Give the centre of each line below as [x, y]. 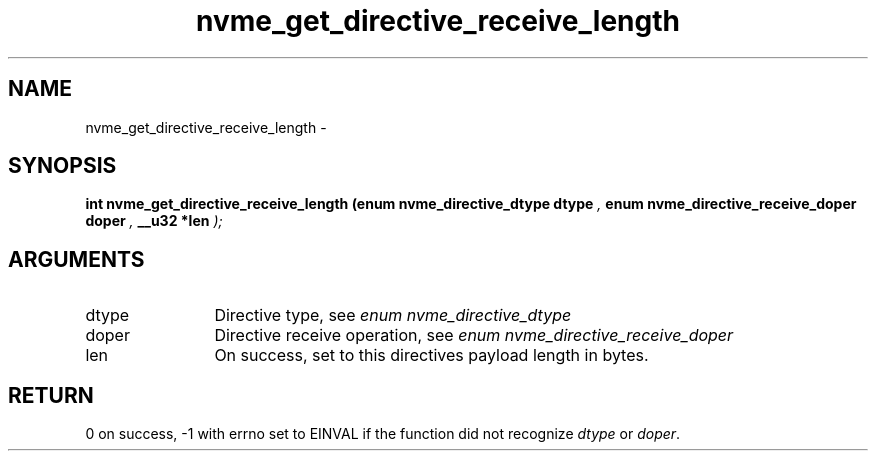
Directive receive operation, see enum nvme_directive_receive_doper [474, 335]
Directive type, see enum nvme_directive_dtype [393, 315]
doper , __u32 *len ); [154, 221]
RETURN [51, 395]
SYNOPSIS [62, 166]
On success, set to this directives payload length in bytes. [431, 355]
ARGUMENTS [76, 259]
